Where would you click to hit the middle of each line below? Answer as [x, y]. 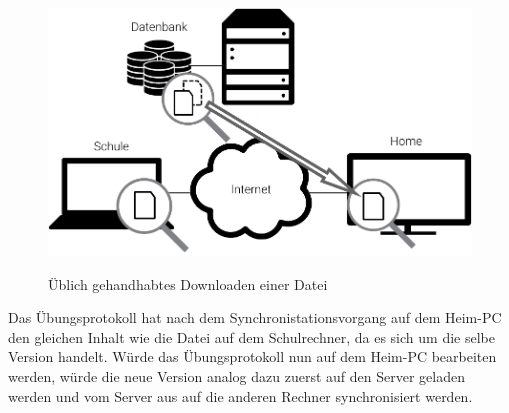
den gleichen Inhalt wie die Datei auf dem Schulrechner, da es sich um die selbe [251, 336]
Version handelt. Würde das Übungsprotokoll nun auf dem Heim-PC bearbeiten [252, 356]
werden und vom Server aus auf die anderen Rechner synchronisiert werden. [240, 395]
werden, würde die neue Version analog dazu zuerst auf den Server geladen [236, 376]
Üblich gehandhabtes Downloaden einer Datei [188, 283]
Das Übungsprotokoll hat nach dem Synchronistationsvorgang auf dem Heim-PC [255, 317]
